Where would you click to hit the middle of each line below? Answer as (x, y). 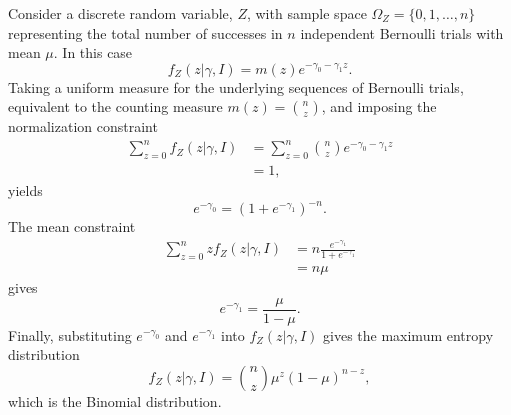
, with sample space (306, 13)
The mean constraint (72, 226)
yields (25, 190)
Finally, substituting (70, 334)
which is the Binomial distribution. (115, 400)
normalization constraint (83, 126)
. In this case (93, 52)
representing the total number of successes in (145, 32)
